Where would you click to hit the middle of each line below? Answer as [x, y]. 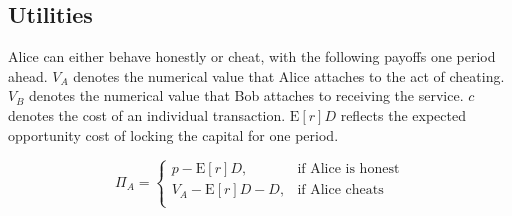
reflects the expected [403, 114]
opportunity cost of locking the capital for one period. [173, 134]
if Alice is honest [348, 169]
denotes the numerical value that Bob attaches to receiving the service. [246, 95]
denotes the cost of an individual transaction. [147, 114]
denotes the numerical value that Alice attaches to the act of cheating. [289, 75]
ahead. [28, 75]
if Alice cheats [340, 190]
